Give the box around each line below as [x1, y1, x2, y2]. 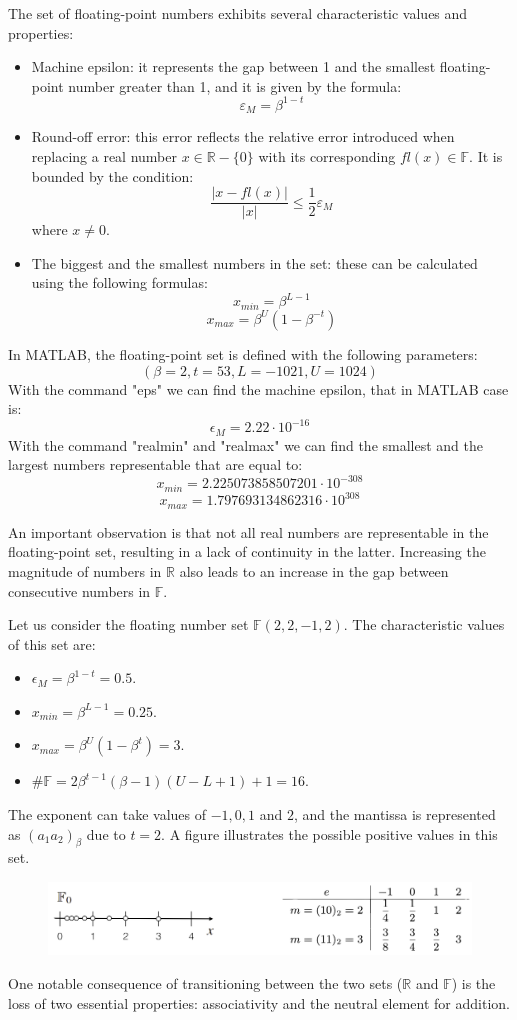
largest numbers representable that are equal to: [8, 454, 303, 475]
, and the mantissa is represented [293, 804, 496, 825]
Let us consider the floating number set [8, 614, 249, 635]
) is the [451, 972, 496, 993]
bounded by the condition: [31, 165, 194, 186]
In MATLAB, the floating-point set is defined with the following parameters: [8, 343, 478, 364]
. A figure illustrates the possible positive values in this [161, 823, 498, 844]
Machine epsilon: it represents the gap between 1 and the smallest [31, 56, 436, 77]
